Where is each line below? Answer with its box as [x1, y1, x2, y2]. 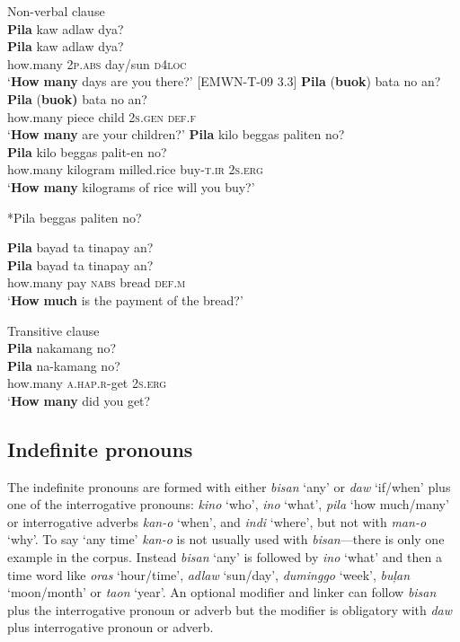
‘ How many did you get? [7, 391, 151, 409]
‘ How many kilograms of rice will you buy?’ [7, 177, 255, 196]
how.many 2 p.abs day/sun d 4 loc [7, 54, 187, 73]
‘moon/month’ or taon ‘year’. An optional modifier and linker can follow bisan [7, 583, 437, 602]
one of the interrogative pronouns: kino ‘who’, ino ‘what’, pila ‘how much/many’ [7, 495, 449, 514]
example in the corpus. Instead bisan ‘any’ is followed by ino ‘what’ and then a [7, 548, 442, 567]
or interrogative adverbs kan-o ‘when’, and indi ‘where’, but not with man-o [7, 512, 427, 531]
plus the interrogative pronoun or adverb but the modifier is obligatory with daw [7, 600, 453, 619]
